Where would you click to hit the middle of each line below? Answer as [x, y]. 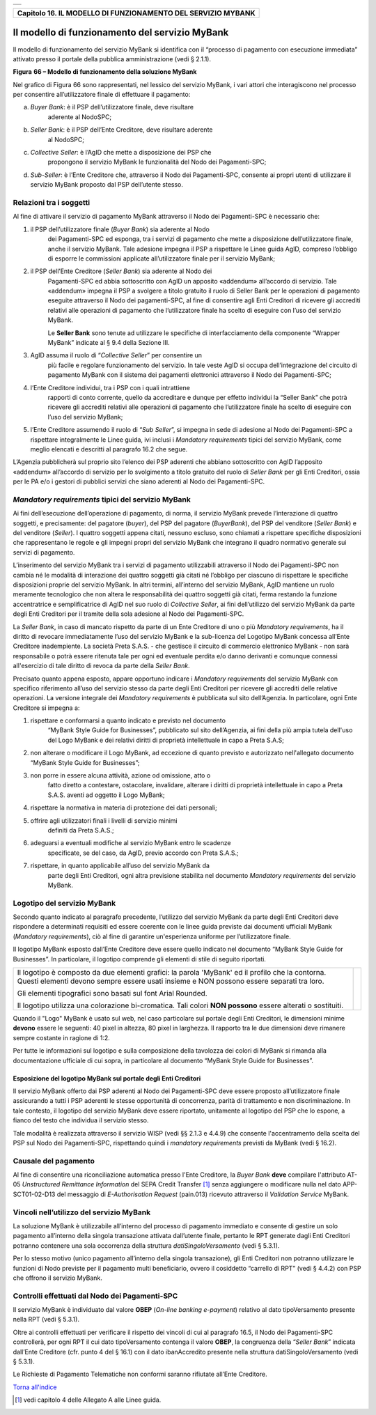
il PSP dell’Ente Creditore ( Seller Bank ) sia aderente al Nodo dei [121, 271]
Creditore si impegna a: [46, 708]
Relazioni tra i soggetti [52, 202]
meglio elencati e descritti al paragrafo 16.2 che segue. [109, 449]
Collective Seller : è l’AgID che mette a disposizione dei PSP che [121, 153]
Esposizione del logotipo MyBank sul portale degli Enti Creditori [107, 1078]
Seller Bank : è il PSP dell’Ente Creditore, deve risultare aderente [122, 130]
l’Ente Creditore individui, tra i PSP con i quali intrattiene [110, 387]
